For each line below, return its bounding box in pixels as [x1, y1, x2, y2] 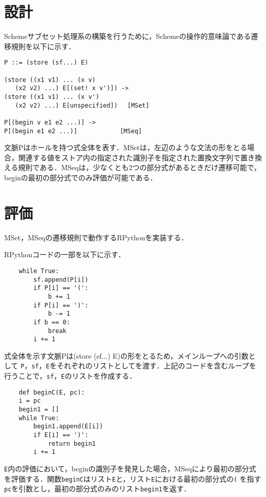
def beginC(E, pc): [18, 388, 85, 396]
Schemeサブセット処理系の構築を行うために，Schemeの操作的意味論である [4, 31, 251, 42]
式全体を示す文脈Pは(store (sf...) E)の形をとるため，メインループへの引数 [4, 350, 249, 361]
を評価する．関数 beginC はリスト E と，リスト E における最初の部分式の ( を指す [4, 473, 261, 484]
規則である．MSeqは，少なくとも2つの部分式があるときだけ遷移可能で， [18, 162, 261, 173]
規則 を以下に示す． [11, 40, 76, 51]
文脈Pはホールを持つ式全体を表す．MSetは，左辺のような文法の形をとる [4, 142, 248, 153]
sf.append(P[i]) [33, 276, 88, 283]
